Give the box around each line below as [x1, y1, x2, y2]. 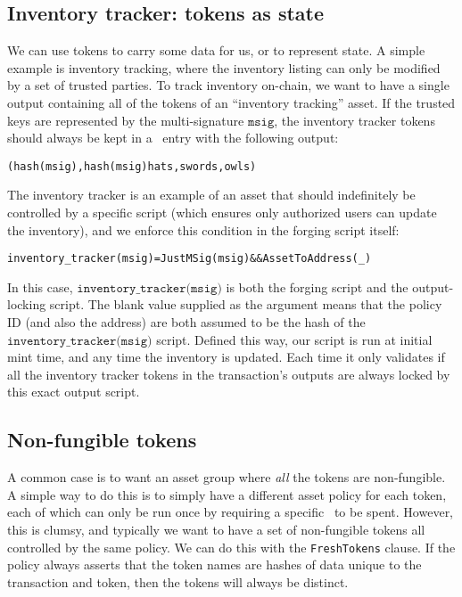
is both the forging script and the [226, 277, 408, 296]
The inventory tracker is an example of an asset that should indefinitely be [7, 185, 416, 204]
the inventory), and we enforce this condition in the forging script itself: [7, 220, 400, 239]
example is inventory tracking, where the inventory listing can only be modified [7, 58, 441, 77]
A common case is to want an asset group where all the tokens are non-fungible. [7, 468, 446, 487]
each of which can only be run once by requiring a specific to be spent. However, [7, 503, 454, 521]
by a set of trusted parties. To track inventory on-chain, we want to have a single [7, 76, 450, 94]
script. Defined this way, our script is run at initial [156, 330, 433, 348]
